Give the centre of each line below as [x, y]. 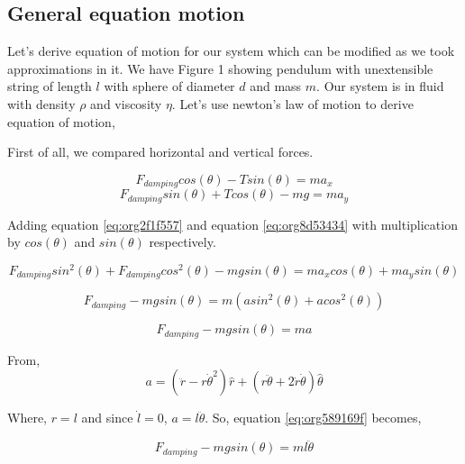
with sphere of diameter [169, 86]
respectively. [182, 242]
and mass [276, 86]
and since [107, 418]
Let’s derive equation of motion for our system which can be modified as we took [231, 51]
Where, [27, 418]
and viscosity [126, 103]
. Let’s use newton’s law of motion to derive [292, 103]
